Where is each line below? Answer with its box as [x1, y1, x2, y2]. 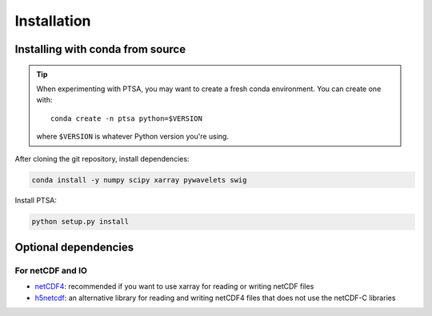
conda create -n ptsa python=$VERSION [50, 114, 203, 123]
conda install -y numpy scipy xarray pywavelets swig [31, 175, 247, 184]
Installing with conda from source [14, 42, 186, 56]
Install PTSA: [14, 196, 58, 206]
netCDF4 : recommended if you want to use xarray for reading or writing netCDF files [34, 282, 314, 291]
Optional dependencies [14, 240, 134, 254]
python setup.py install [31, 217, 130, 226]
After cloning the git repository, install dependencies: [14, 154, 190, 163]
